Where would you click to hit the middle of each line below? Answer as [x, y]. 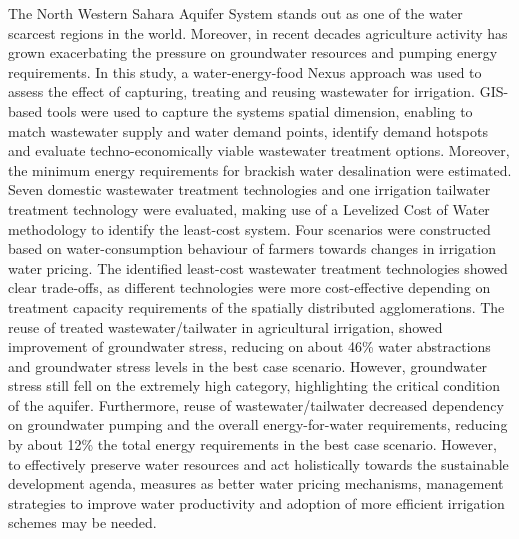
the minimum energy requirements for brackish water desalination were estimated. [260, 169]
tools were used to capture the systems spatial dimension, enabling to [259, 110]
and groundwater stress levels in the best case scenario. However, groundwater [248, 365]
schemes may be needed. [82, 522]
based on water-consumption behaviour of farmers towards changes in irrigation [252, 248]
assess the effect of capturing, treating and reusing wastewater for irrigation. [241, 91]
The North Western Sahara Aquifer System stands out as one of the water [235, 13]
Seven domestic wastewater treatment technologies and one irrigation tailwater [249, 189]
